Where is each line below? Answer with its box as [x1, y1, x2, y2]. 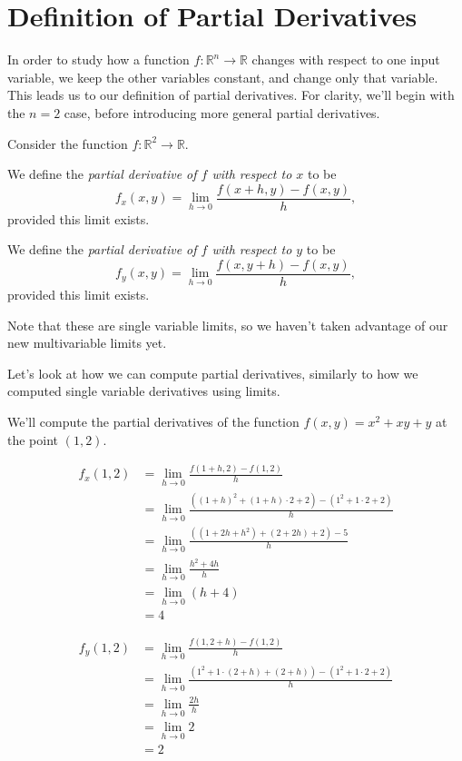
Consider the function [7, 133, 128, 153]
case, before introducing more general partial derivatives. [64, 103, 380, 122]
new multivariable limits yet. [7, 333, 167, 352]
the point [7, 430, 59, 449]
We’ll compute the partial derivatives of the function [7, 411, 300, 430]
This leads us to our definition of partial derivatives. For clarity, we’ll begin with [7, 85, 455, 104]
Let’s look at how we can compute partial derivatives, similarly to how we [7, 363, 418, 382]
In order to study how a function [7, 50, 190, 69]
